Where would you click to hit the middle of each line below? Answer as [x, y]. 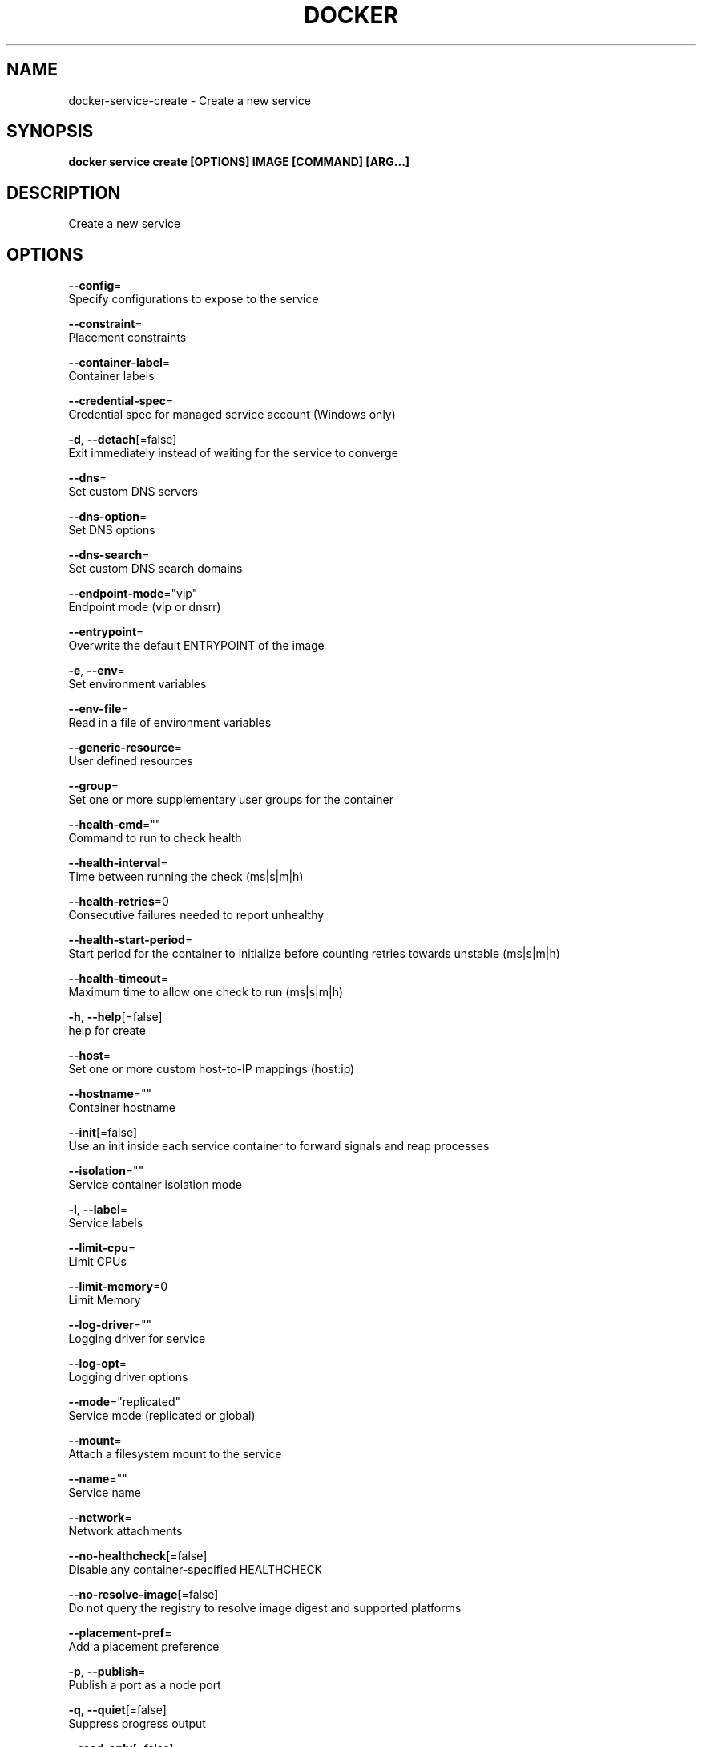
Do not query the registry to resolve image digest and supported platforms [265, 1608]
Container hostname [122, 1108]
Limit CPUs [97, 1262]
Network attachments [125, 1531]
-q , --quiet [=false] [117, 1710]
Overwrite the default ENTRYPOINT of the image [196, 646]
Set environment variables [137, 684]
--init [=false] [103, 1133]
